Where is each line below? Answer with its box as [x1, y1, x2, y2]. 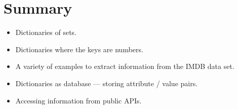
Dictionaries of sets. [15, 27, 77, 38]
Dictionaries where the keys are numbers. [15, 44, 143, 54]
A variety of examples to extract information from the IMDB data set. [15, 61, 234, 71]
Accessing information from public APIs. [15, 95, 142, 105]
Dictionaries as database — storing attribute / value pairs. [15, 78, 198, 88]
